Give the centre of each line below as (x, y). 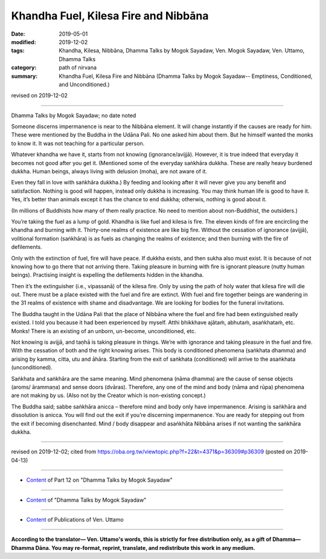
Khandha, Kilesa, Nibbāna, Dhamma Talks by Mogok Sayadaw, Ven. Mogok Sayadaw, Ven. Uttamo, (182, 51)
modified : (24, 42)
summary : (24, 76)
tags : (18, 51)
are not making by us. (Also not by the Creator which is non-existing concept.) (109, 395)
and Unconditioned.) (84, 84)
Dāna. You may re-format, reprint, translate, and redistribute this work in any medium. (145, 548)
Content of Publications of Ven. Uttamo (75, 519)
